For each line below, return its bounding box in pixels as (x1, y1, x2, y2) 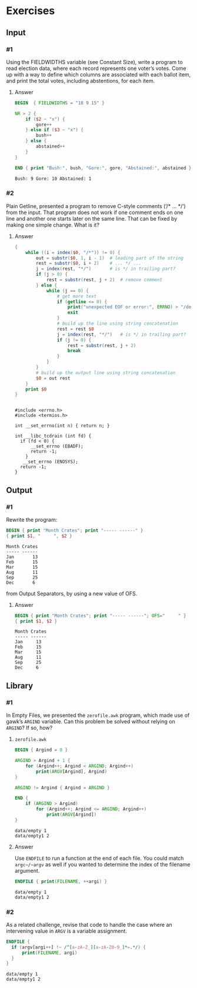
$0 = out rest (36, 375, 71, 381)
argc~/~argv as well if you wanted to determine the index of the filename (14, 860, 191, 868)
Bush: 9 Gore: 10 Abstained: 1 (14, 175, 92, 182)
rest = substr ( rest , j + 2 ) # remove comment (46, 277, 163, 283)
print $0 (25, 386, 47, 392)
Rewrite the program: (6, 516, 58, 523)
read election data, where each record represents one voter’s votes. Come (6, 65, 186, 72)
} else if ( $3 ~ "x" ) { (25, 127, 84, 133)
